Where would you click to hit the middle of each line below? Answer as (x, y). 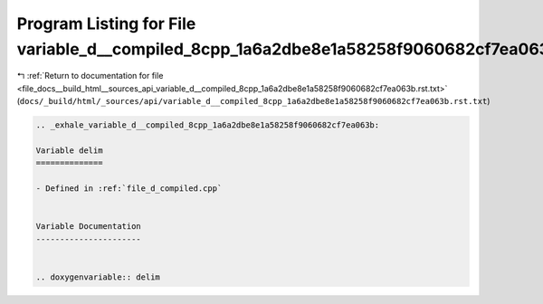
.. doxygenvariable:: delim (98, 277)
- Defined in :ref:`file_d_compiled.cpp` (129, 189)
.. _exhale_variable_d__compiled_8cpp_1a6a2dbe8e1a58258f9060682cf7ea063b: (208, 125)
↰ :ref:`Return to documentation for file (90, 76)
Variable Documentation (89, 227)
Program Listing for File (106, 24)
